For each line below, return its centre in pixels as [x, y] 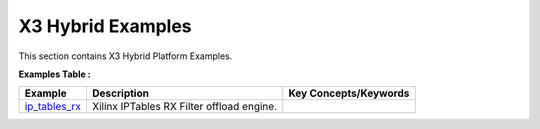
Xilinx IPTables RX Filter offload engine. [184, 107]
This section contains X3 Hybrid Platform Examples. [125, 56]
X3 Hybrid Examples [105, 26]
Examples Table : [55, 74]
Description [120, 93]
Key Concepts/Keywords [349, 93]
